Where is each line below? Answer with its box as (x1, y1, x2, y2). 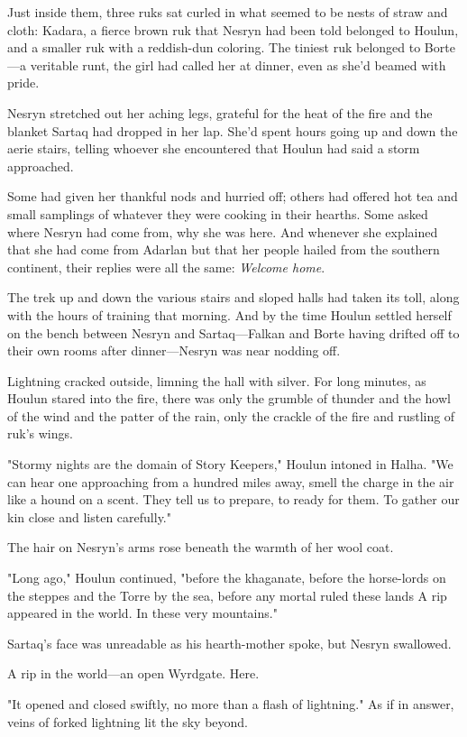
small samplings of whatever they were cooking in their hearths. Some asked (7, 204, 428, 223)
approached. (7, 156, 74, 175)
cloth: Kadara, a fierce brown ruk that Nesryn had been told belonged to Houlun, (7, 20, 459, 39)
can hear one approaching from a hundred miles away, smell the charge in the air (7, 472, 454, 491)
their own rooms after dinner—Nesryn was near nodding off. (7, 341, 341, 360)
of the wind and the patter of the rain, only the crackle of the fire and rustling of (7, 406, 455, 425)
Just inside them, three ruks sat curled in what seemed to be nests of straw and (7, 3, 448, 21)
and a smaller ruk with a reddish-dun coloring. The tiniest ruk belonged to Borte (7, 38, 455, 57)
